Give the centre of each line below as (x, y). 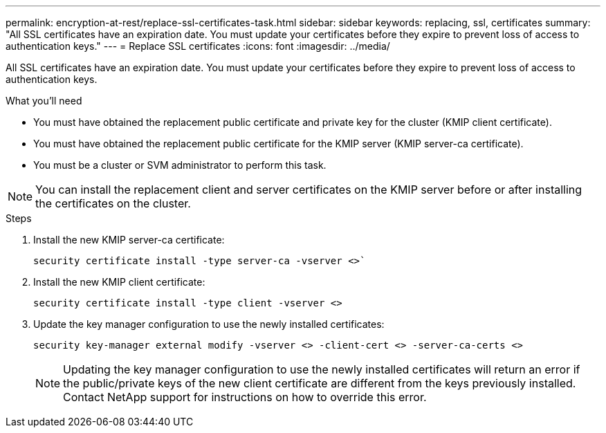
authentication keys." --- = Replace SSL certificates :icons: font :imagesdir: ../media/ (198, 46)
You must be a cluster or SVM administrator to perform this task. (180, 165)
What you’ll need (44, 101)
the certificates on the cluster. (113, 203)
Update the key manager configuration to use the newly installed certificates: (209, 324)
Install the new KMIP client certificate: (119, 282)
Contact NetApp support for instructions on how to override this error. (245, 397)
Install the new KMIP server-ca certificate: (129, 240)
